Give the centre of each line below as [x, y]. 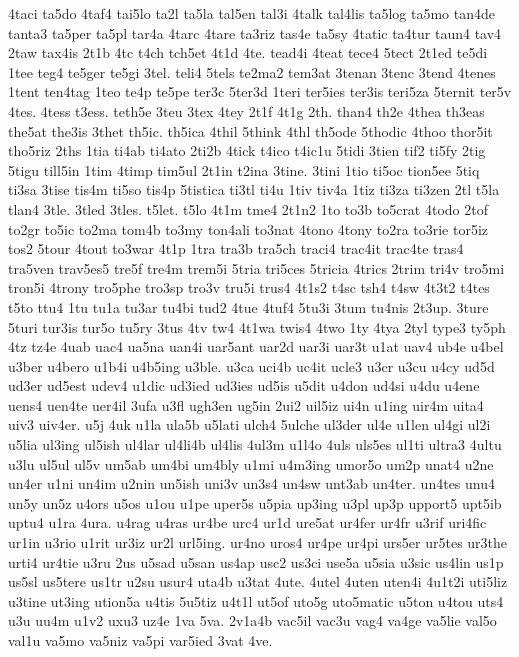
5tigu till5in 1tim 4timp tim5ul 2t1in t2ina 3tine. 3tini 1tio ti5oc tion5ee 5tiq [244, 169]
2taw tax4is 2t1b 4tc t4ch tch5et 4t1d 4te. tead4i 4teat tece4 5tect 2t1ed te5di [248, 52]
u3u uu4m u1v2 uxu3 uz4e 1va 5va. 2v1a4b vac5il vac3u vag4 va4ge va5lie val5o [252, 620]
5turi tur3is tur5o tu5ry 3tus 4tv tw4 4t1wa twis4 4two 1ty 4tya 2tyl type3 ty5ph [257, 326]
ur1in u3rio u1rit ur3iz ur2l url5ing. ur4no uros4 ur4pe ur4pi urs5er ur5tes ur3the [258, 542]
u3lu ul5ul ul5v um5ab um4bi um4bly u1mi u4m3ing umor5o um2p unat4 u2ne [251, 463]
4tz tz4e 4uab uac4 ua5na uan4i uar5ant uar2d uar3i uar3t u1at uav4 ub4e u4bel [256, 346]
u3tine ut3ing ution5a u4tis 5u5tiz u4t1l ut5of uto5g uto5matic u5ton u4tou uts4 [256, 600]
